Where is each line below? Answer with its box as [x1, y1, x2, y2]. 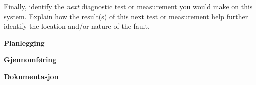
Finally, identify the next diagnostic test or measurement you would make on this [4, 1, 253, 11]
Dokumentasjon [4, 71, 59, 81]
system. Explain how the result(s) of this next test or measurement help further [4, 11, 248, 21]
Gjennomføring [4, 54, 57, 65]
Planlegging [4, 37, 45, 48]
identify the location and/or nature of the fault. [4, 21, 150, 31]
